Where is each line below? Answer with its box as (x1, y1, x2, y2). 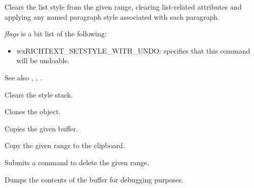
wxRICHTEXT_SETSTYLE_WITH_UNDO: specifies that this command (16, 45, 250, 56)
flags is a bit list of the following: (5, 28, 107, 39)
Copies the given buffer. (5, 123, 78, 133)
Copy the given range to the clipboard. (5, 140, 125, 151)
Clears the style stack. (5, 89, 73, 100)
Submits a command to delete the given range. (5, 157, 149, 167)
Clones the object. (5, 106, 61, 117)
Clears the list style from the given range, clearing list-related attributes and (5, 2, 242, 12)
